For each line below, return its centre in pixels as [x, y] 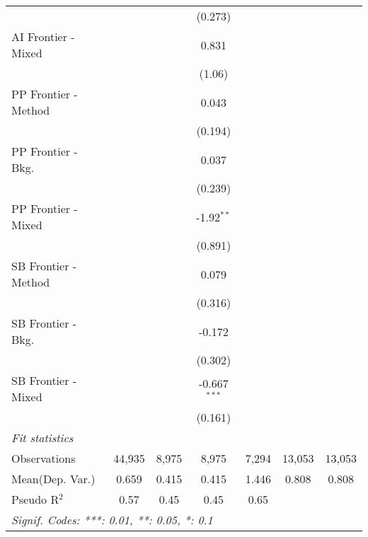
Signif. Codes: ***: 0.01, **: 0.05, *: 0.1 [112, 520]
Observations [44, 458]
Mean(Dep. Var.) [53, 479]
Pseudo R [35, 499]
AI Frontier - [43, 36]
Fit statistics [42, 438]
